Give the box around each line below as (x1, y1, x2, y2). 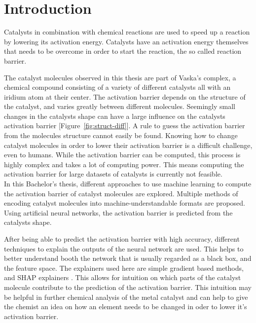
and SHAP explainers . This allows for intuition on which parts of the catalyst (4, 272, 241, 283)
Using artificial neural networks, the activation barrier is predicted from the (4, 207, 233, 217)
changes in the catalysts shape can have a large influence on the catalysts (4, 110, 225, 121)
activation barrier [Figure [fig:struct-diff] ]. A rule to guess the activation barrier (4, 120, 245, 131)
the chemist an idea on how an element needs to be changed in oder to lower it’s (4, 301, 247, 312)
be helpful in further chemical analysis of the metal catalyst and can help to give (4, 291, 248, 302)
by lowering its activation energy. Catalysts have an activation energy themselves (4, 36, 249, 46)
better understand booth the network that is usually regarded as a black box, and (4, 253, 252, 263)
